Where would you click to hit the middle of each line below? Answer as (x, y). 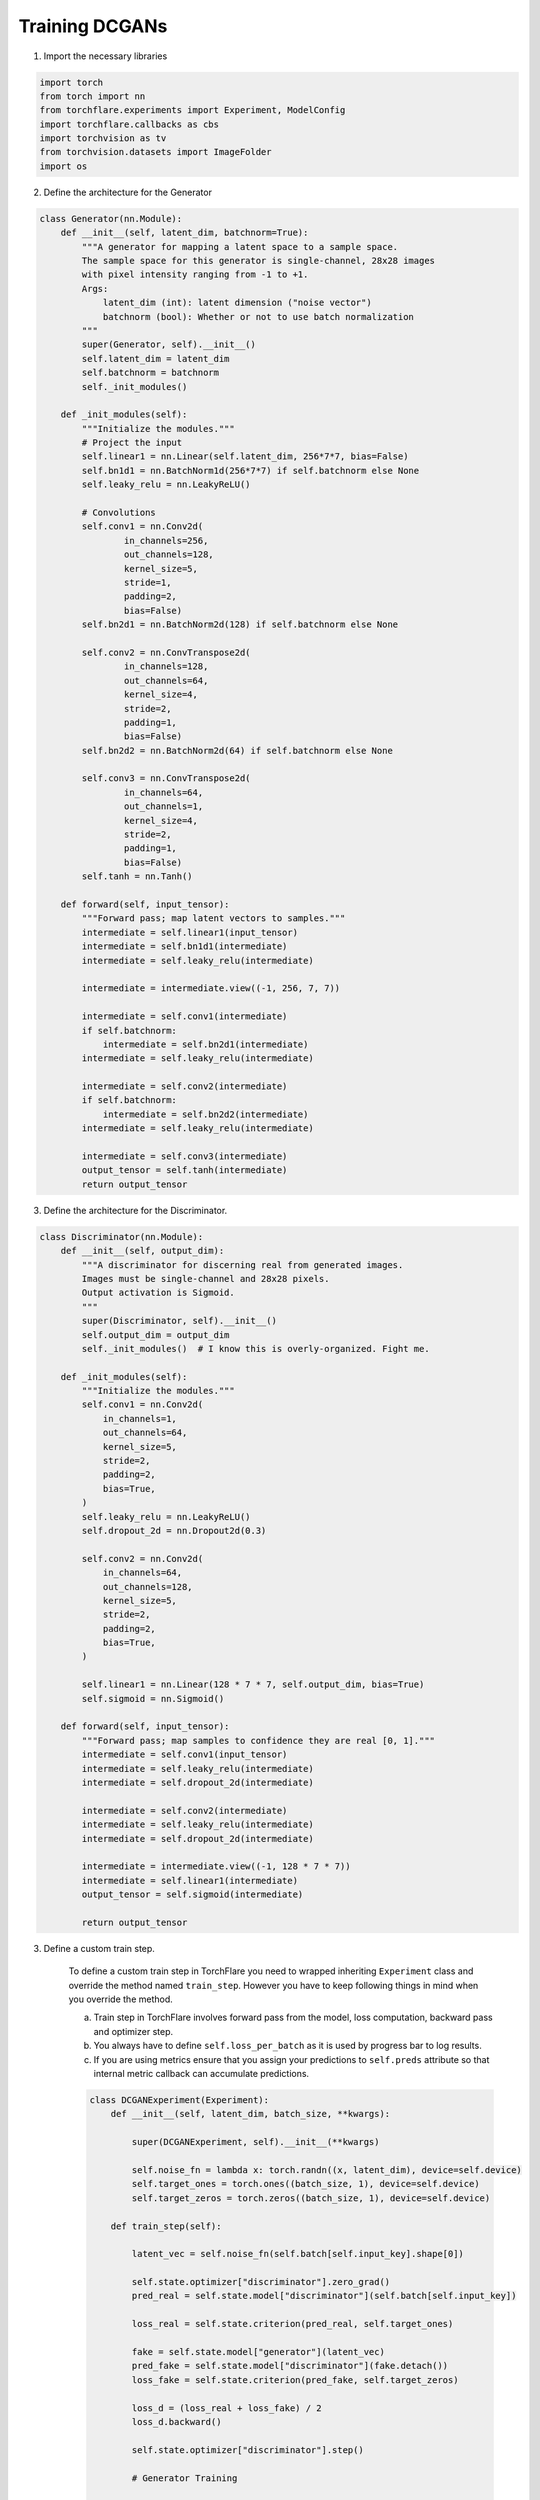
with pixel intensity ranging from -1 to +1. (195, 274)
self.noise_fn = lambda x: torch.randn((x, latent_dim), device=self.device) (326, 2169)
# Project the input (132, 443)
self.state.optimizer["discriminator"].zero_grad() (261, 2282)
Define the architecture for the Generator (127, 192)
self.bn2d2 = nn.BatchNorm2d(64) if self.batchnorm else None (237, 750)
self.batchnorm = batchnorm (150, 373)
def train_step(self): (166, 2226)
